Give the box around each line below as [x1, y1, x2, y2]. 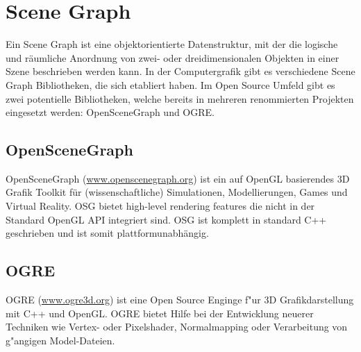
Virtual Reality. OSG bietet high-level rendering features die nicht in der [6, 199, 315, 213]
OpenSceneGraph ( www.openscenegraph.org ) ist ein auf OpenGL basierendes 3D [6, 171, 350, 185]
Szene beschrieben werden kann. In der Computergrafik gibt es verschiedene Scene [6, 64, 355, 78]
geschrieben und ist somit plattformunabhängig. [6, 226, 209, 240]
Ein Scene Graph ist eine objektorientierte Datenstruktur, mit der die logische [6, 37, 338, 51]
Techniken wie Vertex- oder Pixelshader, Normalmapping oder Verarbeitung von [6, 319, 348, 334]
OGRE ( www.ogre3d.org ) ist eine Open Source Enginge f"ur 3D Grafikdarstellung [6, 292, 354, 307]
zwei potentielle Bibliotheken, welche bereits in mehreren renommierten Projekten [6, 91, 354, 106]
